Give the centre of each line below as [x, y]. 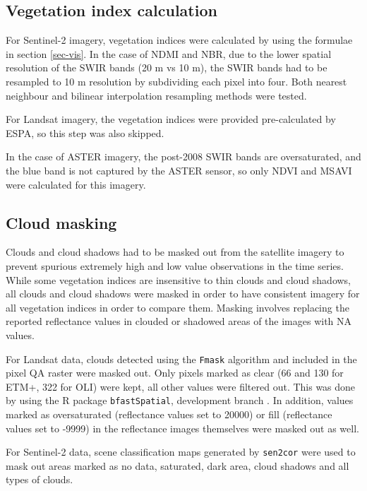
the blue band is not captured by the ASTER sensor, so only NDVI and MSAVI [179, 170]
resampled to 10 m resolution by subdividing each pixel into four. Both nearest [176, 81]
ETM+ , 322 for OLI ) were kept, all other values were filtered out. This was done [181, 386]
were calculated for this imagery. [76, 184]
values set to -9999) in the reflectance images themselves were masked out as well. [182, 428]
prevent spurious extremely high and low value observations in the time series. [175, 265]
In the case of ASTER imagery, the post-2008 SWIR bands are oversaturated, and [183, 156]
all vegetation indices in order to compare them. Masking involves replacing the [178, 307]
